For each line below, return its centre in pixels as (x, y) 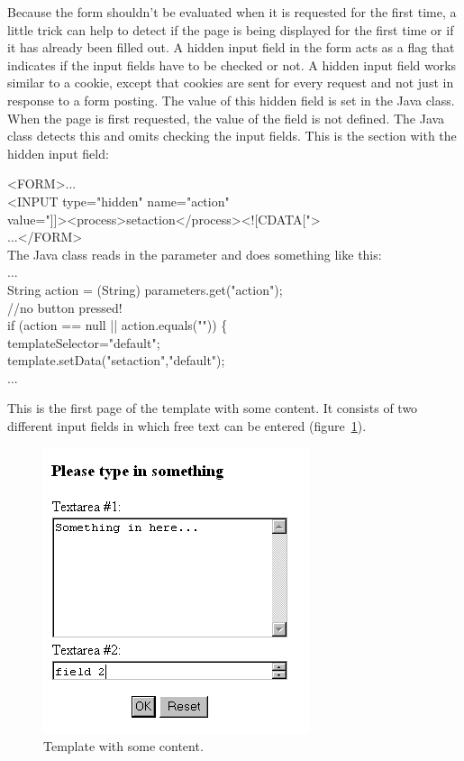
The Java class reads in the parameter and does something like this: (195, 254)
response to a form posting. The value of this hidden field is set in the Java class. (231, 100)
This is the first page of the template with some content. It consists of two (213, 408)
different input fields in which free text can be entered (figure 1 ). (187, 426)
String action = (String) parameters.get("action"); (145, 289)
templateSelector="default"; (84, 342)
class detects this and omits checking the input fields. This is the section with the (232, 136)
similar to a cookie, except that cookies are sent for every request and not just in (231, 83)
